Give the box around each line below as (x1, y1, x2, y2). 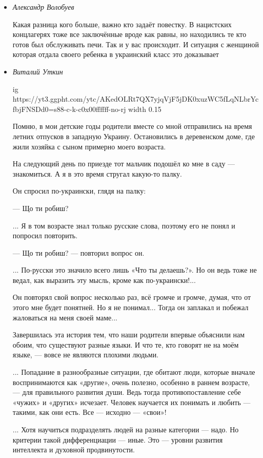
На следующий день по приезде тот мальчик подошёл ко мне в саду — (12, 158, 235, 169)
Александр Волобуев (12, 2, 74, 12)
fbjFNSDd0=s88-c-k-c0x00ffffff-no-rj (12, 103, 126, 114)
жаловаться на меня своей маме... (12, 312, 117, 322)
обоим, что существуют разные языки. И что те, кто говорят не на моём (12, 339, 239, 350)
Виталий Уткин (12, 66, 63, 77)
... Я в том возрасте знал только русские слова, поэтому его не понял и (12, 220, 235, 231)
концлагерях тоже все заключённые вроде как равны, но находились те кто (12, 29, 247, 40)
